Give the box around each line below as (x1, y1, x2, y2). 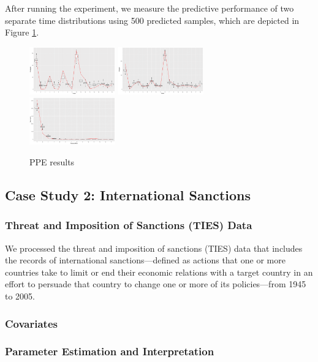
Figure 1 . (5, 26, 39, 39)
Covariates (5, 315, 58, 331)
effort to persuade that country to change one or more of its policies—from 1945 (5, 277, 306, 290)
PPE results (29, 156, 75, 168)
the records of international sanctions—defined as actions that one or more (5, 254, 286, 266)
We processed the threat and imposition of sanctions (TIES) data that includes (5, 241, 303, 254)
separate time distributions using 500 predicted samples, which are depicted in (5, 13, 300, 26)
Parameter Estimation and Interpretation (5, 344, 214, 359)
